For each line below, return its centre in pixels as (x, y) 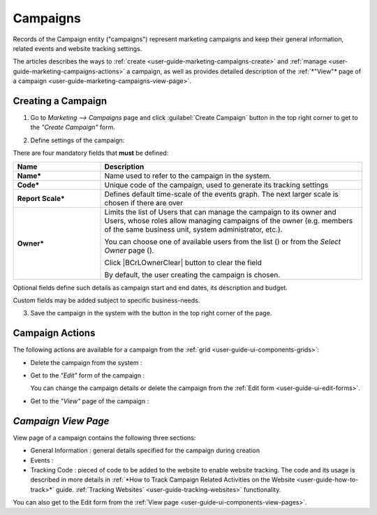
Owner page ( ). (129, 250)
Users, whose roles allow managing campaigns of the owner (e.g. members (229, 221)
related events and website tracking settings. (77, 48)
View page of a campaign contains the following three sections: (104, 438)
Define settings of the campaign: (77, 140)
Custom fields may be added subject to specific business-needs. (106, 300)
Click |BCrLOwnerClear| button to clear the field (183, 262)
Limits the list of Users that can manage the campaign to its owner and (220, 211)
